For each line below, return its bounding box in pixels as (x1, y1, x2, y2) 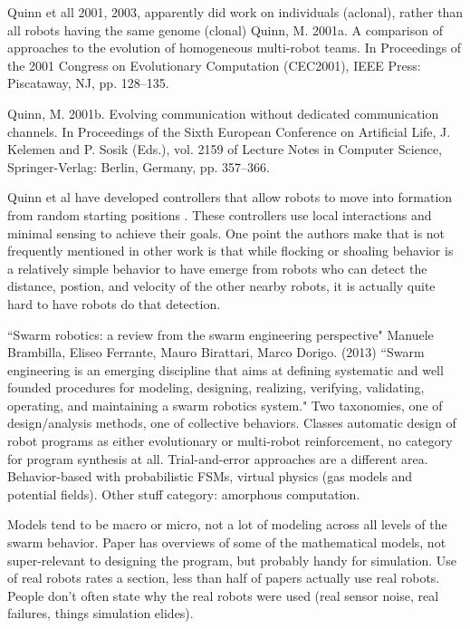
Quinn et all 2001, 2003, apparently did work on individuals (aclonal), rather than (7, 3, 464, 21)
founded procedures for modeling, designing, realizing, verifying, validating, (7, 378, 425, 397)
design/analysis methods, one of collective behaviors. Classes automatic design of (7, 413, 456, 432)
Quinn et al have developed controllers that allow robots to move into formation (7, 188, 453, 207)
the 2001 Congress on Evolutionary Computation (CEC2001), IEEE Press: (7, 55, 421, 74)
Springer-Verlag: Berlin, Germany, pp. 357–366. (7, 157, 270, 176)
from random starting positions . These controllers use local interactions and (7, 205, 432, 224)
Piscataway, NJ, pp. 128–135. (7, 73, 169, 92)
